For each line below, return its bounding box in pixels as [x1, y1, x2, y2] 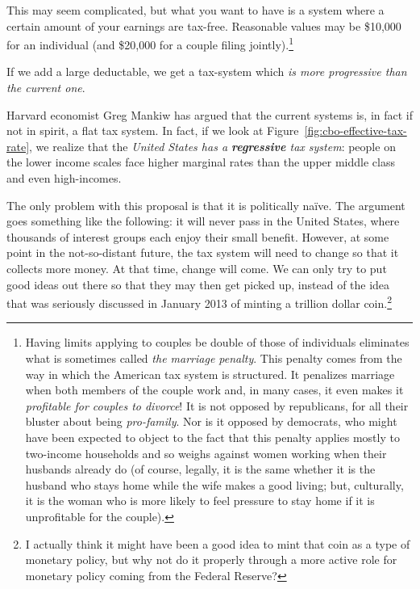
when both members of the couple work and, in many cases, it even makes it [25, 381, 404, 398]
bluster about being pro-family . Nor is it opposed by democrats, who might [25, 413, 397, 430]
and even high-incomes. [6, 170, 122, 186]
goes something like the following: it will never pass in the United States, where [6, 212, 400, 229]
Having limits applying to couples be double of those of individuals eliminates [25, 334, 410, 351]
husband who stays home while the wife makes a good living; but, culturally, [25, 476, 404, 493]
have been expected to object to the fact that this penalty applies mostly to [25, 428, 400, 445]
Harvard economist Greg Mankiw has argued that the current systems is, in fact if [6, 106, 413, 123]
